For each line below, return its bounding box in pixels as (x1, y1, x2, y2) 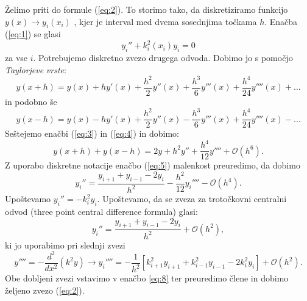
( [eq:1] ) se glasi (5, 27, 61, 40)
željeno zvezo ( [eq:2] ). (5, 283, 85, 296)
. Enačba (264, 15, 298, 27)
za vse (5, 51, 28, 64)
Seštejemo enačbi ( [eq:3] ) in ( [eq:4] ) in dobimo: (5, 127, 179, 140)
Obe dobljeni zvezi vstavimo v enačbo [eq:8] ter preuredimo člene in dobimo (5, 272, 289, 285)
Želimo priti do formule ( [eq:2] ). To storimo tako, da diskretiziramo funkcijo (5, 3, 288, 15)
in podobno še (5, 95, 57, 108)
